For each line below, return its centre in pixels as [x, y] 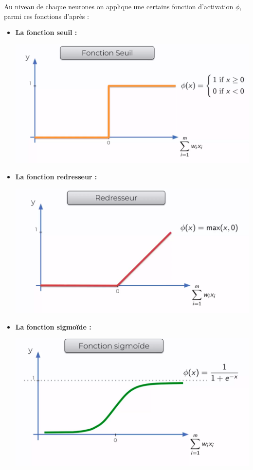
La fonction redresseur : [56, 177]
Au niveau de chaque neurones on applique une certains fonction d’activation [119, 6]
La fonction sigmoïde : [53, 326]
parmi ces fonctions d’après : [46, 16]
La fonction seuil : [46, 32]
